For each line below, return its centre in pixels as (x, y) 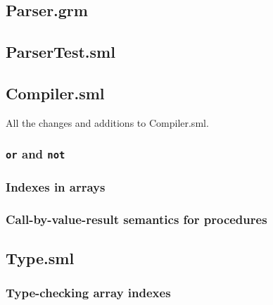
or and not (36, 154)
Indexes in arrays (56, 186)
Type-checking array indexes (88, 293)
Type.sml (40, 257)
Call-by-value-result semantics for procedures (136, 219)
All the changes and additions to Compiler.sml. (107, 122)
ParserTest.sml (61, 52)
